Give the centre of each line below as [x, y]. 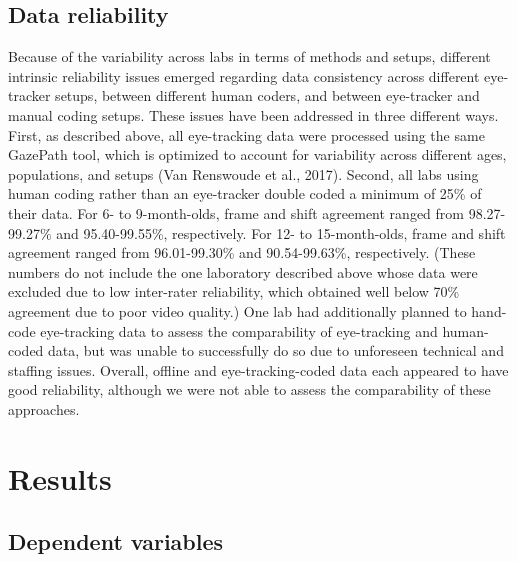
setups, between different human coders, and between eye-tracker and [267, 95]
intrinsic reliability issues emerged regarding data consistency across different [244, 75]
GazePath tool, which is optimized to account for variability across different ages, [257, 154]
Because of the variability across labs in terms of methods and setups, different [249, 56]
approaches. [44, 408]
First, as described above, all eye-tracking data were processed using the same [246, 134]
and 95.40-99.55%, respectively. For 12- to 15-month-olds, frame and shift [281, 232]
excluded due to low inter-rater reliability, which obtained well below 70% [234, 291]
